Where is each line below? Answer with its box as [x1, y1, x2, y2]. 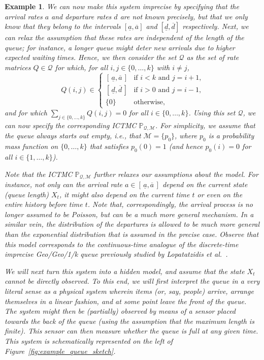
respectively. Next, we [182, 21, 249, 32]
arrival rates [5, 11, 43, 21]
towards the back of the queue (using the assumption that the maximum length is [5, 315, 254, 326]
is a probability [208, 130, 254, 141]
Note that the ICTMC [5, 168, 73, 179]
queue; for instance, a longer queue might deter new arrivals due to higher [5, 42, 235, 52]
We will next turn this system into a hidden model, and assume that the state [5, 265, 245, 276]
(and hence [169, 141, 203, 152]
